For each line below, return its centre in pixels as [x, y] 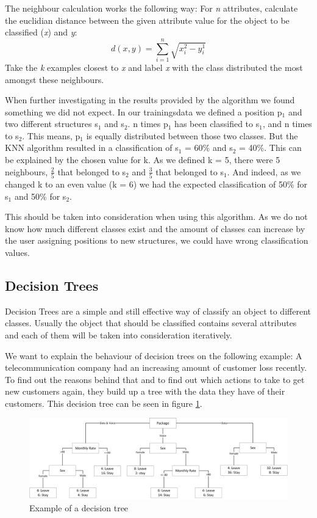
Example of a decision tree [79, 507]
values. [17, 252]
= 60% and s [209, 148]
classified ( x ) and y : [41, 32]
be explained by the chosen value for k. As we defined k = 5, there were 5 [143, 160]
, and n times [287, 124]
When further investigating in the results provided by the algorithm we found [150, 100]
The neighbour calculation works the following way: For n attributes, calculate [151, 8]
